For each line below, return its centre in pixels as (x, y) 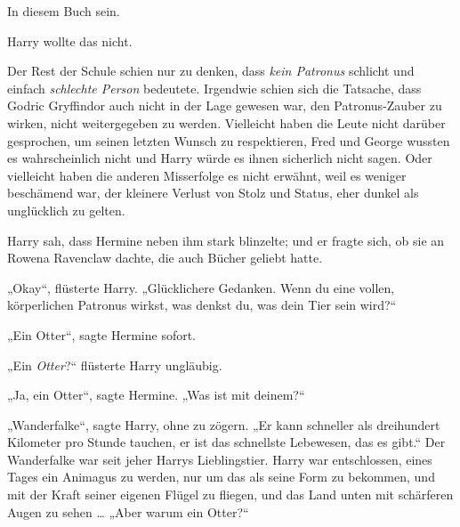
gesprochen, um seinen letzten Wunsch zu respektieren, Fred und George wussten (229, 140)
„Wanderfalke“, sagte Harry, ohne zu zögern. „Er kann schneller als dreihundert (224, 424)
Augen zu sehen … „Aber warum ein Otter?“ (128, 511)
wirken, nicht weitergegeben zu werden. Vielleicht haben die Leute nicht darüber (226, 122)
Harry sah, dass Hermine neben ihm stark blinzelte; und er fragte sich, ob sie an (226, 240)
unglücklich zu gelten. (66, 210)
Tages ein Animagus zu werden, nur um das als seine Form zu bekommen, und (221, 477)
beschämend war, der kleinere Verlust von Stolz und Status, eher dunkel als (213, 193)
